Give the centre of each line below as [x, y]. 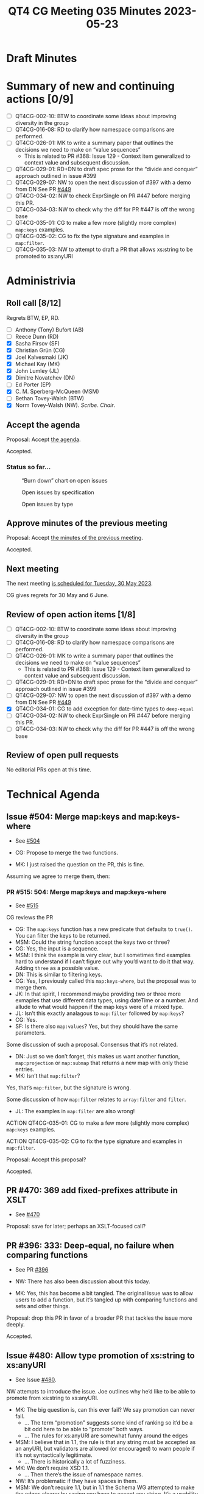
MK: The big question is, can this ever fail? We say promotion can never [105, 1410]
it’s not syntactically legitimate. [54, 1455]
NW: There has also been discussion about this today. [83, 1281]
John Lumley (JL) [37, 371]
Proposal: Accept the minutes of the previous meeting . [75, 538]
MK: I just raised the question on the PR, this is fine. [80, 865]
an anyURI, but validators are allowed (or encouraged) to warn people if [105, 1449]
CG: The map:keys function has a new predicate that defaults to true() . [104, 929]
